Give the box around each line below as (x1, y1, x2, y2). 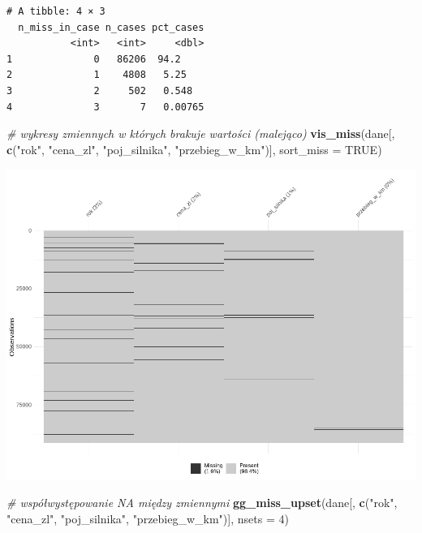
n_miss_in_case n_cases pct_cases (18, 21, 205, 33)
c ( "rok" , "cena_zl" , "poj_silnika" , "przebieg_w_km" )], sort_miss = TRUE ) (6, 140, 382, 157)
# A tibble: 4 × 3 (6, 6, 105, 17)
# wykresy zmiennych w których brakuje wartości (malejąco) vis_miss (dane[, (6, 125, 395, 142)
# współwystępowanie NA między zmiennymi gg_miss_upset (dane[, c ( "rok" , (6, 494, 398, 511)
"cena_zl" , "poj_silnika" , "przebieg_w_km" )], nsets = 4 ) (6, 509, 289, 527)
